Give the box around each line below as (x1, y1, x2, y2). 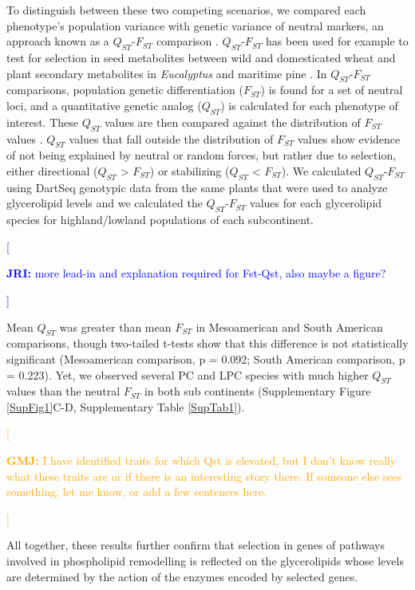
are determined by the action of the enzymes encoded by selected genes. (6, 568, 358, 584)
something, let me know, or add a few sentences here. (6, 483, 267, 500)
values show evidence (298, 130, 401, 147)
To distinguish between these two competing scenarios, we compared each (6, 2, 366, 18)
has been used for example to (266, 33, 409, 49)
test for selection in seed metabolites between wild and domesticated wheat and (6, 49, 396, 65)
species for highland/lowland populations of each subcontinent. (6, 211, 314, 228)
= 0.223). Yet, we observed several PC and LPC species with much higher (6, 366, 369, 383)
